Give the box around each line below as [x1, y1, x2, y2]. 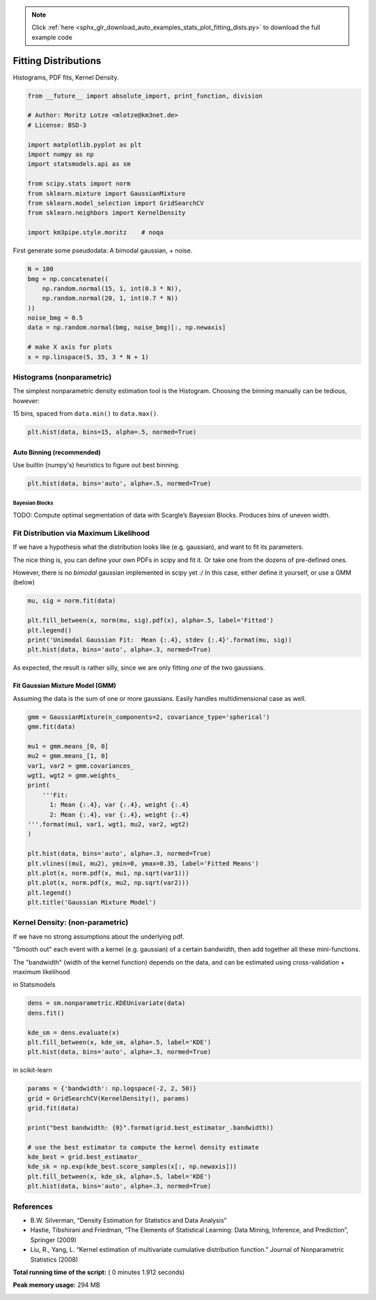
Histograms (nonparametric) [13, 372, 112, 381]
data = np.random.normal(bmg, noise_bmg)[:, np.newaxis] [27, 324, 226, 331]
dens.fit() [27, 1008, 65, 1017]
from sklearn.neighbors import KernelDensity [27, 209, 186, 217]
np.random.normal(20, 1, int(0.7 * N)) [42, 294, 179, 303]
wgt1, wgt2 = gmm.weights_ [27, 771, 120, 780]
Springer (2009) [30, 1235, 77, 1244]
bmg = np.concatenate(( [27, 275, 109, 282]
